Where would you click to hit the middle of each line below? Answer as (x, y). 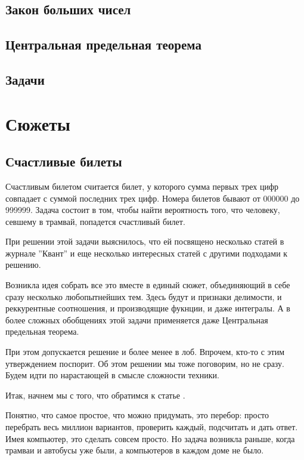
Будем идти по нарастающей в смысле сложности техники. (112, 375)
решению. (23, 265)
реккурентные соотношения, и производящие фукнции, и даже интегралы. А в (148, 308)
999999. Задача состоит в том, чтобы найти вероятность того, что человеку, (143, 210)
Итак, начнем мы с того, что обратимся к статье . (95, 395)
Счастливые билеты (64, 161)
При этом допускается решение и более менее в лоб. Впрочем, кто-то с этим (145, 352)
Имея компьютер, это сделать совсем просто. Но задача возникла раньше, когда (150, 438)
